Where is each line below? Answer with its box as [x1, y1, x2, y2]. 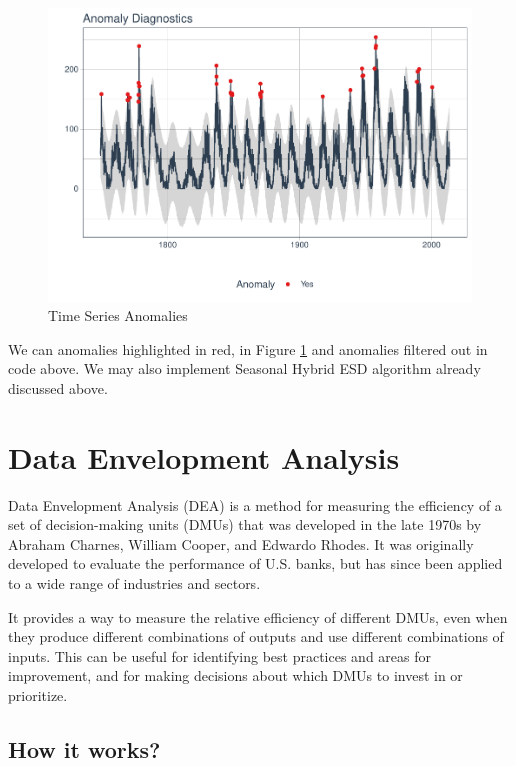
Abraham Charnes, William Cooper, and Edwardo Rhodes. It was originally [8, 533, 474, 554]
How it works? [8, 733, 161, 764]
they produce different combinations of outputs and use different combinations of [8, 626, 504, 647]
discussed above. [8, 377, 108, 398]
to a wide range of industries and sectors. [8, 573, 261, 593]
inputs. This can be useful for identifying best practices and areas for [8, 645, 431, 666]
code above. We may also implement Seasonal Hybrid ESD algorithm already [8, 358, 481, 379]
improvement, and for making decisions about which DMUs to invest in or [8, 665, 463, 686]
